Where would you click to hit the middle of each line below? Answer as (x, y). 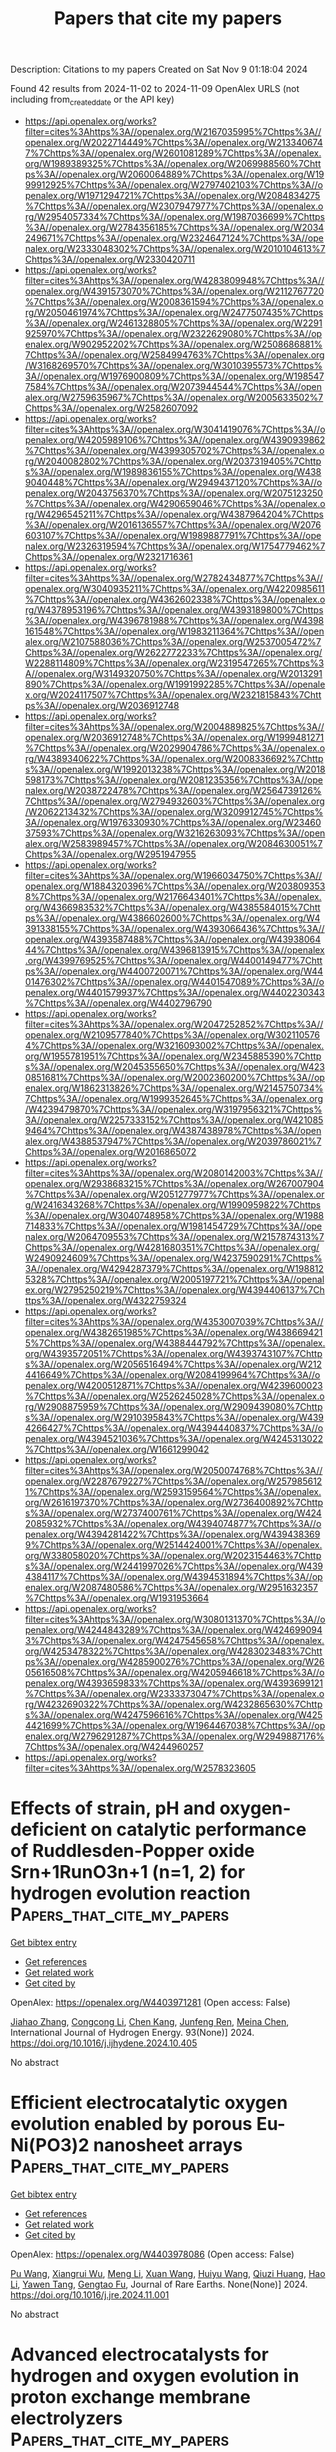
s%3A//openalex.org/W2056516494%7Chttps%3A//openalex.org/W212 (173, 1364)
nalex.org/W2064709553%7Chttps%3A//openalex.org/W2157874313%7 (174, 1236)
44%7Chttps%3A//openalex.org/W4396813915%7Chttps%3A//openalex (174, 949)
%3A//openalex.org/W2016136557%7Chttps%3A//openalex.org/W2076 (173, 524)
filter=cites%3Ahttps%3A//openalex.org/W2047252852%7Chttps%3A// (174, 1024)
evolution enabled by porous (131, 2124)
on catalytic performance (198, 1829)
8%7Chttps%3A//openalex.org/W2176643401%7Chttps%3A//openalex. (173, 896)
